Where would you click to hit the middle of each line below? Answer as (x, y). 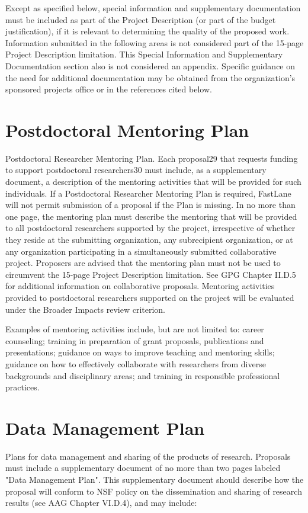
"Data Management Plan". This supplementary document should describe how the (155, 480)
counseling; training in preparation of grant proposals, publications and (135, 340)
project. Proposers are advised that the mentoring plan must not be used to (143, 263)
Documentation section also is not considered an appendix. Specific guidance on (150, 65)
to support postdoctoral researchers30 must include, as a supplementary (136, 170)
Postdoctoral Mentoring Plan (127, 129)
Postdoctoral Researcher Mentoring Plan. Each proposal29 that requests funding (152, 158)
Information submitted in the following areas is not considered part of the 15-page (155, 42)
